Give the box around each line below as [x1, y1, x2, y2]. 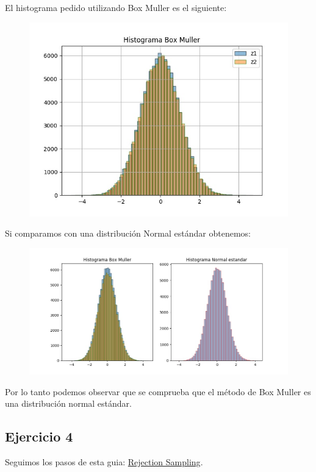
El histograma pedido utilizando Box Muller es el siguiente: [5, 1, 227, 13]
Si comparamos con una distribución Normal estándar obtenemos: [5, 227, 251, 240]
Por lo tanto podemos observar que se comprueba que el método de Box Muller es [5, 385, 311, 398]
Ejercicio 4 [5, 427, 73, 446]
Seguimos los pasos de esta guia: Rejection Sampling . [5, 456, 203, 468]
